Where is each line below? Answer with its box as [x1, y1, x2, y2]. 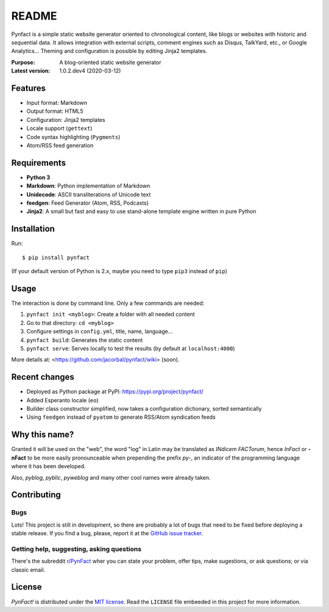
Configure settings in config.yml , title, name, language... [26, 328, 173, 335]
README [11, 9, 57, 23]
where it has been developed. [11, 463, 86, 470]
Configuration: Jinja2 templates [26, 116, 106, 123]
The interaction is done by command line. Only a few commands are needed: [11, 299, 205, 307]
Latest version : [11, 67, 51, 74]
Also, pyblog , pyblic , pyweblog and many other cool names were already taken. [11, 474, 211, 481]
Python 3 [26, 174, 51, 181]
